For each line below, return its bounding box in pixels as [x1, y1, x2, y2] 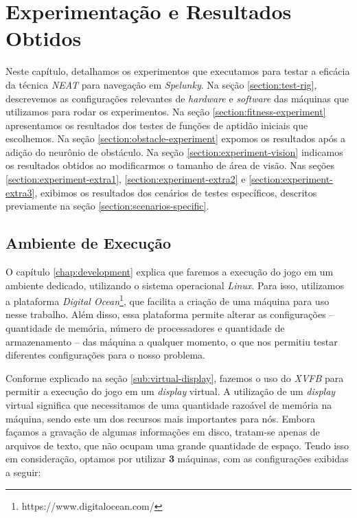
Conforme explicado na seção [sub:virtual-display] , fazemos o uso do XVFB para [5, 370, 344, 385]
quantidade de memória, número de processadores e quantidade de [5, 321, 285, 335]
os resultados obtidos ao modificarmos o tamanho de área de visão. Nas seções [5, 158, 335, 172]
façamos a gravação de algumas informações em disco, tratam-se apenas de [5, 425, 320, 439]
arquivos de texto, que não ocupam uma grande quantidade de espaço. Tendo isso [5, 438, 349, 452]
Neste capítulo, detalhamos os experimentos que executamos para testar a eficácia [5, 64, 350, 78]
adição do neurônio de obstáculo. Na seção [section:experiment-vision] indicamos [5, 144, 343, 159]
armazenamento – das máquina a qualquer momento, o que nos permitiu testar [5, 334, 338, 348]
